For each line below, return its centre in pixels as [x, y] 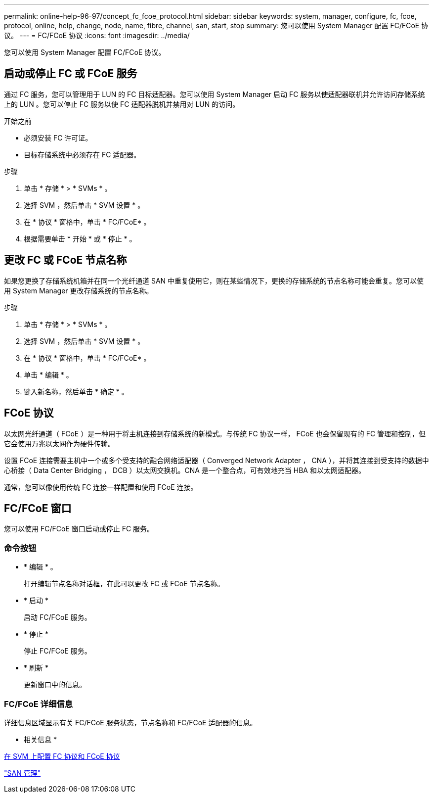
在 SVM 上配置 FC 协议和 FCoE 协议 [62, 756]
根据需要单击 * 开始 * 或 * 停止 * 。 [80, 238]
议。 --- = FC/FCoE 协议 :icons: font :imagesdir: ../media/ [97, 35]
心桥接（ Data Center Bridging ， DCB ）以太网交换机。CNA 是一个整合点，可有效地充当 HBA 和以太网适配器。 [185, 470]
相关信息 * [40, 739]
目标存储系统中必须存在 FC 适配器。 [82, 154]
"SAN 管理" [22, 773]
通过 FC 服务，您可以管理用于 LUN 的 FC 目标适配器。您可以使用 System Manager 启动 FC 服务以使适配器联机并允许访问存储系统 [215, 94]
